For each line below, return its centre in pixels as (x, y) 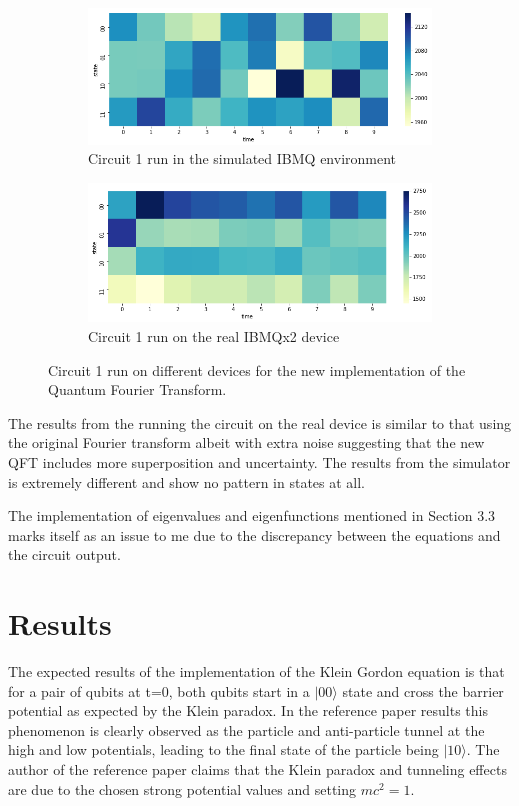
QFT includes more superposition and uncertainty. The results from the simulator (259, 461)
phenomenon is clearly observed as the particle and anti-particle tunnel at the (246, 729)
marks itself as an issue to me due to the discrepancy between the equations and (254, 534)
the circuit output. (64, 554)
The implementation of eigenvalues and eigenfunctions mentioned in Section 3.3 (252, 515)
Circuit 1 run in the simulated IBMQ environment (242, 158)
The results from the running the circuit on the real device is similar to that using (260, 422)
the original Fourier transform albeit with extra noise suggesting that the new (246, 442)
